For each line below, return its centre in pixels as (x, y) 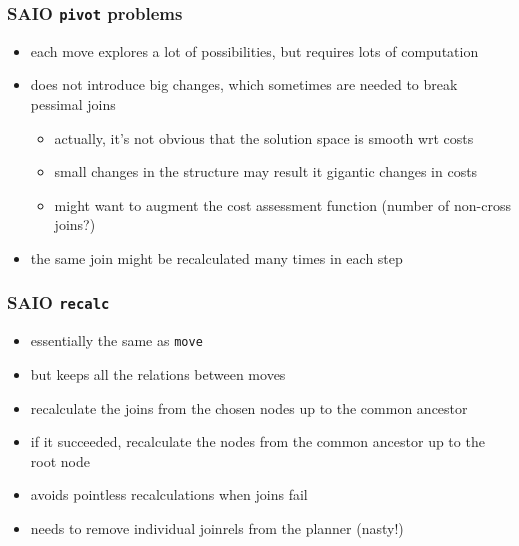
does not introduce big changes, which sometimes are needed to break (244, 84)
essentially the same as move (116, 340)
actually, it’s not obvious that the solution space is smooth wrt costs (264, 137)
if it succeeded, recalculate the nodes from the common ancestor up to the (257, 441)
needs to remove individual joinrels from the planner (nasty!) (217, 527)
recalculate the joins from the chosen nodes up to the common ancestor (249, 407)
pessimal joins (73, 103)
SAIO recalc (58, 302)
